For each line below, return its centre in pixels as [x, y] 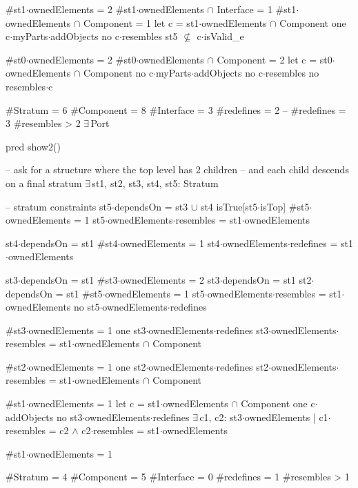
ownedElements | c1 [286, 417]
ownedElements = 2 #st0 [82, 59]
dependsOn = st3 [151, 206]
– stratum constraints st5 [59, 206]
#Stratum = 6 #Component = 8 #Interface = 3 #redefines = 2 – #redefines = [176, 109]
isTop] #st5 [285, 206]
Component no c [119, 73]
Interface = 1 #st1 [257, 9]
